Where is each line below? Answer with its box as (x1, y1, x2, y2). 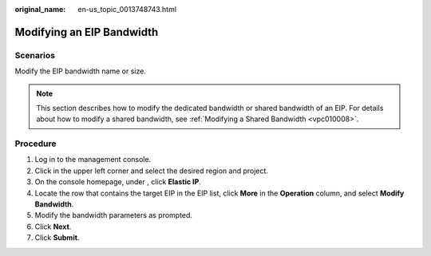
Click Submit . (34, 233, 80, 242)
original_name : (14, 5, 66, 14)
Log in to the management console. (34, 155, 152, 164)
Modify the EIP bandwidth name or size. (14, 66, 147, 76)
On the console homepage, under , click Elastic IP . (34, 177, 201, 187)
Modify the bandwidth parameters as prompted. (34, 211, 193, 220)
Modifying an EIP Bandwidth (14, 25, 159, 39)
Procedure (14, 138, 57, 149)
